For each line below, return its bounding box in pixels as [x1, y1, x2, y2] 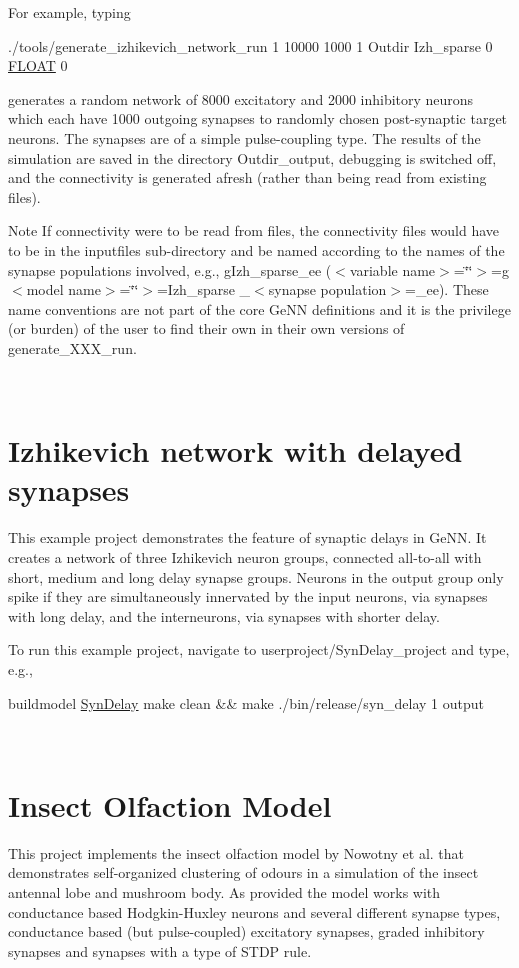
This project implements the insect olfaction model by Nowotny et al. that [8, 842, 465, 863]
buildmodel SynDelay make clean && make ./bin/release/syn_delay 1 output [8, 692, 485, 713]
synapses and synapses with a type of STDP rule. [8, 940, 312, 961]
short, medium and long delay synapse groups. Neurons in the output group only [8, 566, 504, 587]
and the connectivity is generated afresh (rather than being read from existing [8, 167, 487, 188]
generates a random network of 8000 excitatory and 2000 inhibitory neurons [8, 88, 474, 109]
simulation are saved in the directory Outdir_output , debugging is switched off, [8, 147, 497, 168]
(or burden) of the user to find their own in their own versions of [8, 318, 405, 339]
